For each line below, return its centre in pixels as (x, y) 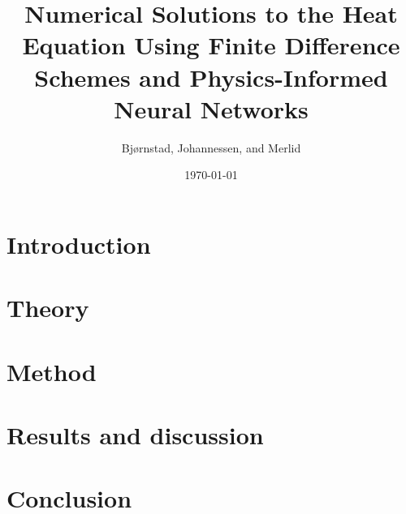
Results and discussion (135, 435)
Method (52, 371)
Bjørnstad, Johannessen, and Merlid (211, 147)
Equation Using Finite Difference (211, 45)
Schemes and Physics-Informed (211, 77)
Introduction (79, 244)
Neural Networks (211, 108)
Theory (48, 308)
